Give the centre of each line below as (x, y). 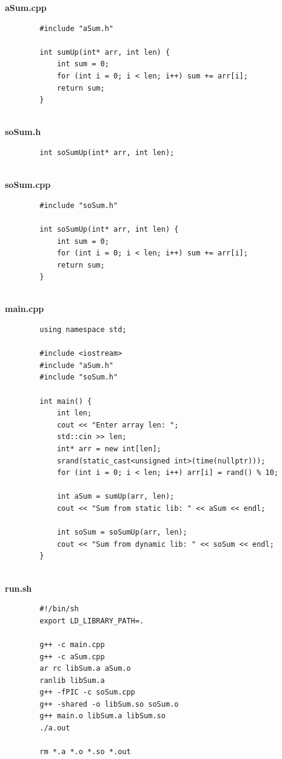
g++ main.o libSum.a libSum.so (102, 716)
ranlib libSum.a (72, 680)
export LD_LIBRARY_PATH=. (92, 621)
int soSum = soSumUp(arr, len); (122, 532)
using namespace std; (83, 330)
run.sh (18, 588)
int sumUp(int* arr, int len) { (105, 52)
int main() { (66, 401)
